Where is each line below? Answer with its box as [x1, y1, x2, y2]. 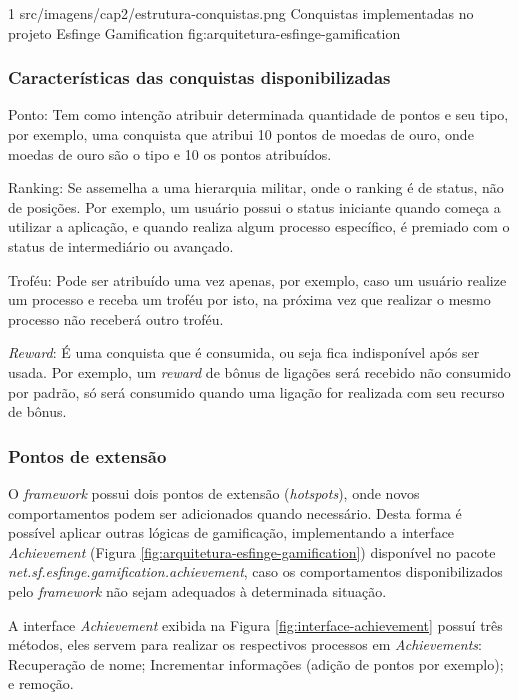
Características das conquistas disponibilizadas [8, 65, 391, 90]
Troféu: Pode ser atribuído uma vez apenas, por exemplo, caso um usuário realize [8, 269, 507, 290]
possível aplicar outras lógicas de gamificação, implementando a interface [8, 522, 455, 543]
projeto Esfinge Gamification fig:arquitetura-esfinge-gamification [8, 22, 401, 43]
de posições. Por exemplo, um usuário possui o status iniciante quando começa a [8, 196, 501, 217]
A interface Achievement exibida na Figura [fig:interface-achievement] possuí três [8, 614, 503, 635]
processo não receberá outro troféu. [8, 308, 224, 329]
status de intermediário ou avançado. [8, 235, 234, 256]
